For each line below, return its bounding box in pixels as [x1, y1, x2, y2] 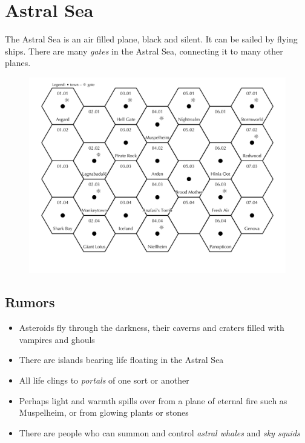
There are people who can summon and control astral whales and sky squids [19, 426, 300, 439]
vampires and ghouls [19, 333, 95, 345]
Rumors [5, 293, 55, 311]
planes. [5, 56, 31, 69]
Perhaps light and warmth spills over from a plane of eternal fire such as [19, 394, 287, 407]
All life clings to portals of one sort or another [19, 374, 189, 387]
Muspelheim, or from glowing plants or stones [19, 406, 189, 419]
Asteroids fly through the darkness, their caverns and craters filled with [19, 321, 284, 334]
